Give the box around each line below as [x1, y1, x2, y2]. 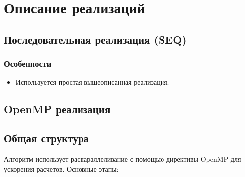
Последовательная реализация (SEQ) [4, 31, 187, 47]
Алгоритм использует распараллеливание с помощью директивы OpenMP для [4, 153, 241, 164]
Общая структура [4, 130, 89, 146]
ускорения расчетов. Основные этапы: [4, 163, 119, 174]
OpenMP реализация [4, 101, 111, 117]
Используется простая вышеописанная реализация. [15, 77, 169, 87]
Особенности [4, 58, 52, 70]
